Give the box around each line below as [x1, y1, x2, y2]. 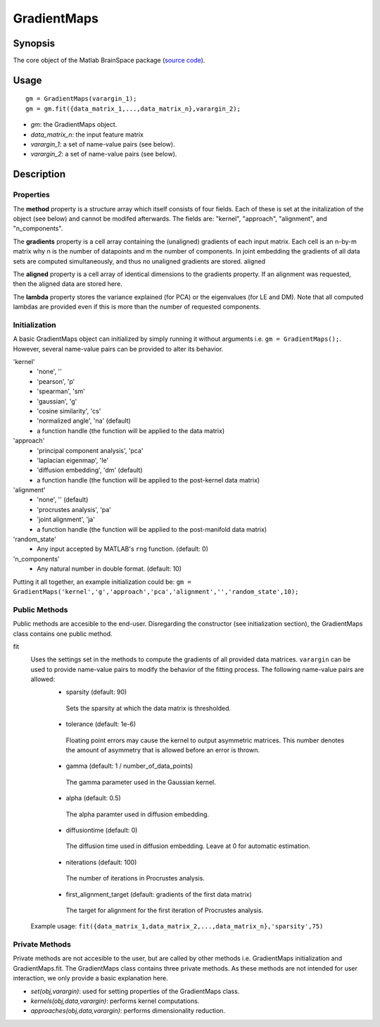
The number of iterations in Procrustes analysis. [65, 874, 205, 883]
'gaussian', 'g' [37, 397, 77, 405]
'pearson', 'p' [37, 377, 75, 385]
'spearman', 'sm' [37, 387, 86, 396]
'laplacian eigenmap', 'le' [37, 456, 109, 464]
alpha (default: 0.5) [65, 794, 121, 802]
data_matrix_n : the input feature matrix [30, 130, 144, 139]
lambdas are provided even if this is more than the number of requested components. [13, 303, 261, 311]
